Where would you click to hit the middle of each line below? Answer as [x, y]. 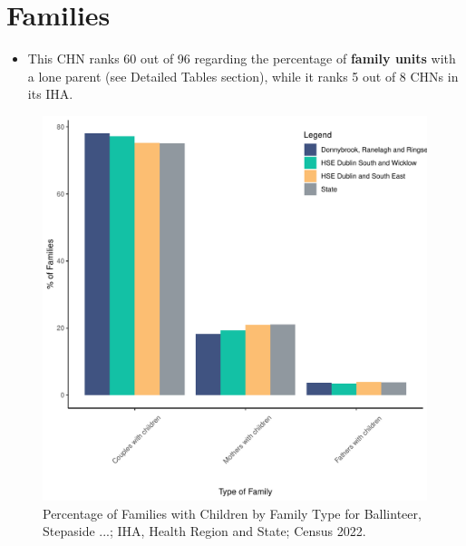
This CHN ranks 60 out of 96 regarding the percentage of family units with [242, 58]
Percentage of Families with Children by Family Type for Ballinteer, [232, 513]
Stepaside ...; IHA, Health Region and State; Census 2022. [204, 531]
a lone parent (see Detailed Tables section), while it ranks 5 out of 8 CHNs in [243, 76]
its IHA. [50, 94]
